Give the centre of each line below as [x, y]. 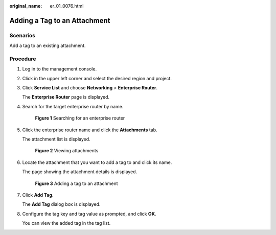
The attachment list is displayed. [56, 139]
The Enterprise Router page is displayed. [66, 97]
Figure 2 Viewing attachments [67, 151]
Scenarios [22, 35]
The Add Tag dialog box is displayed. [61, 204]
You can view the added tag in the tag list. [66, 223]
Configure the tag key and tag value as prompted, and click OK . [89, 214]
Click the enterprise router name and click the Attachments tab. [90, 130]
